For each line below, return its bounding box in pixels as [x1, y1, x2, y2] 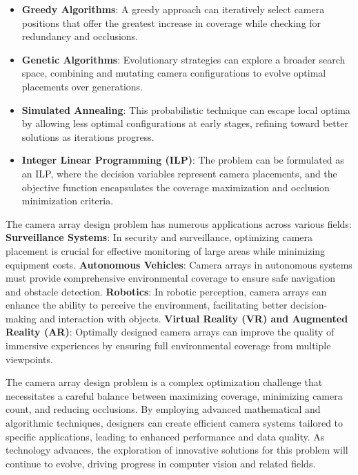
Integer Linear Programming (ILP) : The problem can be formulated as [21, 153, 344, 167]
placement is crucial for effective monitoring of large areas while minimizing [6, 243, 326, 258]
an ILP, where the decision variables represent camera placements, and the [21, 166, 337, 180]
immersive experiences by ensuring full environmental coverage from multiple [6, 338, 331, 353]
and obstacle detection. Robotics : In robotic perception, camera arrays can [6, 284, 327, 298]
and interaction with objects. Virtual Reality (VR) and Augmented [39, 311, 348, 325]
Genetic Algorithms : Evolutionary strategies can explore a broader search [21, 52, 346, 66]
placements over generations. [21, 79, 143, 93]
